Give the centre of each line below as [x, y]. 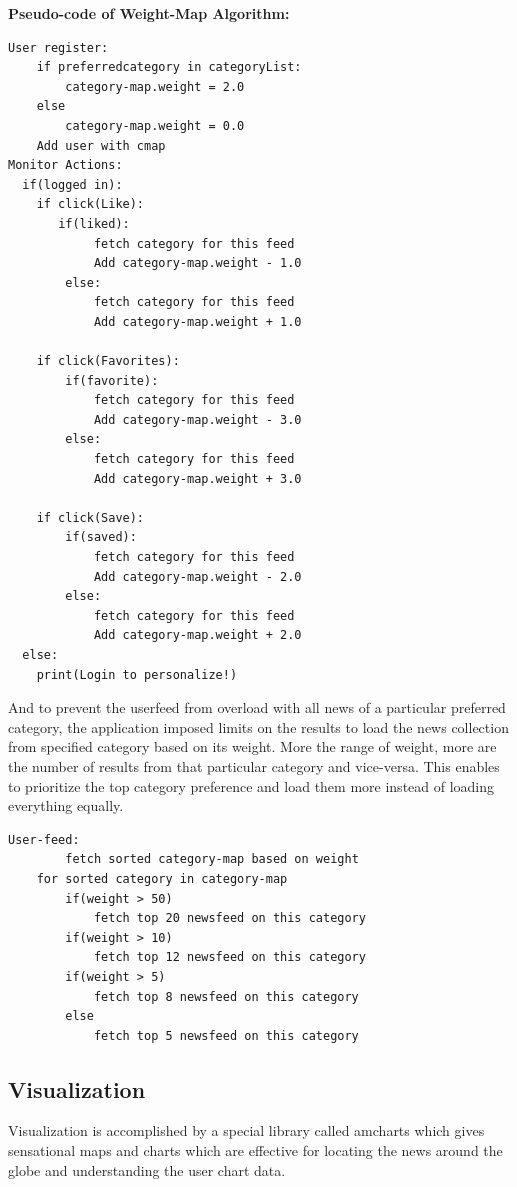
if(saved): [101, 537]
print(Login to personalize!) [137, 674]
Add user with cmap [101, 145]
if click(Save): [90, 517]
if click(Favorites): [108, 361]
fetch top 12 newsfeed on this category [229, 957]
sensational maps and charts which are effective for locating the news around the [255, 1150]
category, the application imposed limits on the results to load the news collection [258, 726]
